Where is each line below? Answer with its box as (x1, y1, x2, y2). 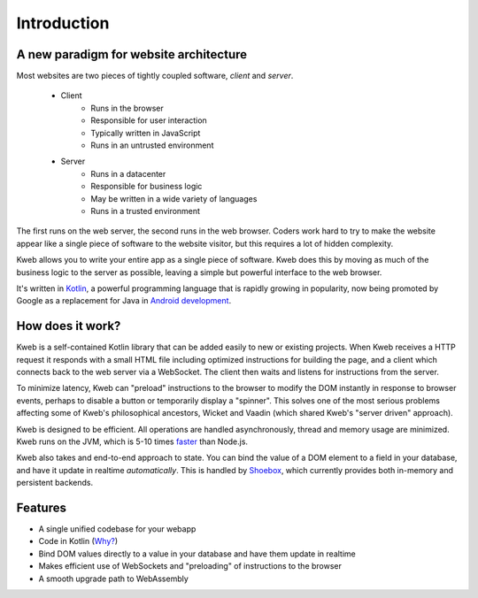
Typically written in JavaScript (90, 127, 201, 138)
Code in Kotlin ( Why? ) (38, 536, 119, 547)
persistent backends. (16, 478, 93, 488)
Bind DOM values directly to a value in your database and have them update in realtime (38, 548, 356, 559)
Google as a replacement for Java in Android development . (16, 295, 232, 306)
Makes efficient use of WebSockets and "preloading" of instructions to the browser (38, 561, 343, 571)
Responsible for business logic (90, 181, 203, 192)
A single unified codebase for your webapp (38, 524, 197, 534)
